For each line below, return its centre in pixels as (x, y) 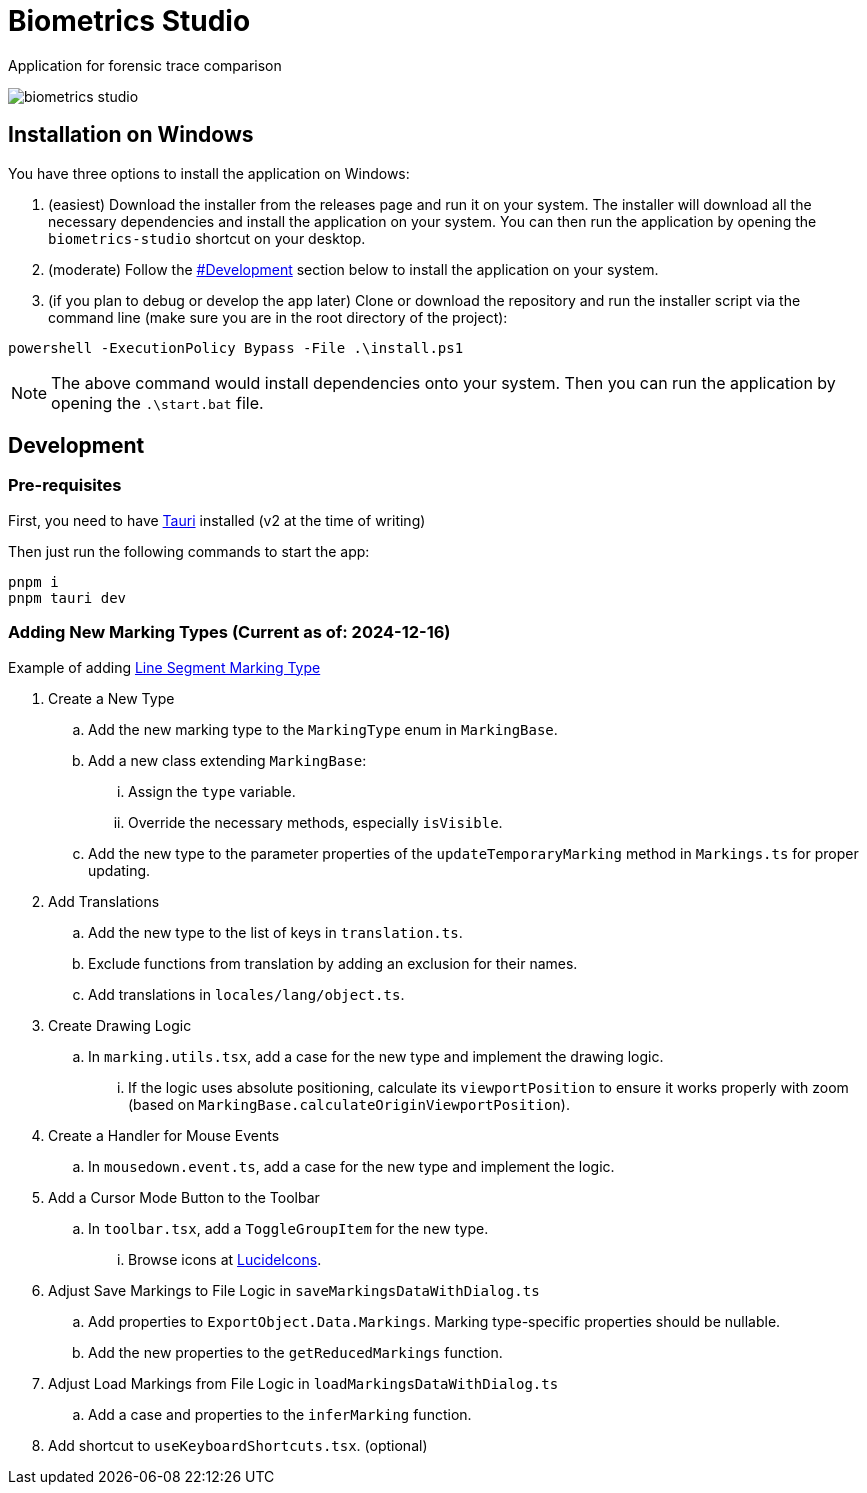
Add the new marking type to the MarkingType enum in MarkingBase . (323, 729)
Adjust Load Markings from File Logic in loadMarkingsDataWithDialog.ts (303, 1383)
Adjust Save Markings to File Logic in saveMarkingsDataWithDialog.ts (294, 1290)
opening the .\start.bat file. (157, 402)
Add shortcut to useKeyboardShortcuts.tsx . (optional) (238, 1445)
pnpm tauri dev (67, 597)
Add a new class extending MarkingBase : (227, 760)
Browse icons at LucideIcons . (225, 1259)
